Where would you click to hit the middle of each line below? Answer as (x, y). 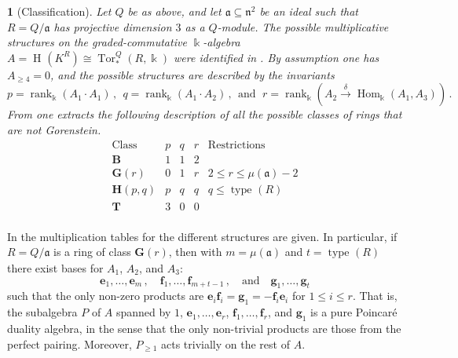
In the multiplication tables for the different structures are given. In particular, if (202, 236)
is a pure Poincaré (354, 312)
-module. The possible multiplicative (303, 26)
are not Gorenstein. (54, 129)
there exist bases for (55, 267)
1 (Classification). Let (59, 11)
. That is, (375, 296)
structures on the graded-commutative (97, 42)
